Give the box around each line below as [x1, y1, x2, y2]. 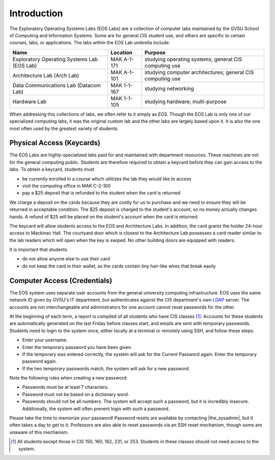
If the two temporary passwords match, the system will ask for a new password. [22, 365, 190, 371]
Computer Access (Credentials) [9, 276, 113, 285]
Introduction [9, 8, 63, 19]
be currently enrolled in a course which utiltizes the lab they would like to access [22, 176, 191, 182]
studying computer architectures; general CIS [144, 69, 254, 76]
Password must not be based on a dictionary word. [22, 391, 129, 397]
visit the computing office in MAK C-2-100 [22, 182, 111, 188]
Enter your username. [22, 337, 68, 343]
